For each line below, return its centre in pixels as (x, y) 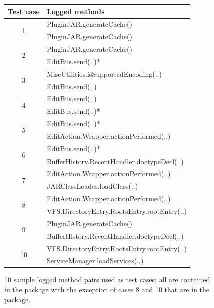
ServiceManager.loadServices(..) (95, 261)
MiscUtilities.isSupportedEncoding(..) (104, 73)
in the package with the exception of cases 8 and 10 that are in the (107, 290)
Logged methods (75, 11)
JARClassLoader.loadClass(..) (92, 186)
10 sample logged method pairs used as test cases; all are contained (107, 280)
